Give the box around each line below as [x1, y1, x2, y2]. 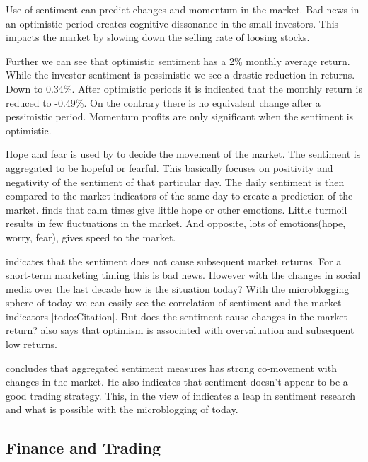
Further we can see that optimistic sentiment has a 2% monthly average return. [6, 53, 350, 68]
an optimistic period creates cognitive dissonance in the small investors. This [6, 16, 339, 30]
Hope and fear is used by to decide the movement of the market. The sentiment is [6, 146, 361, 161]
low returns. [6, 337, 57, 352]
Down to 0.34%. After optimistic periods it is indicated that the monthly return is [6, 81, 362, 96]
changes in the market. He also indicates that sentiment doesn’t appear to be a [6, 374, 348, 389]
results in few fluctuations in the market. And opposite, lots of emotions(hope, [6, 216, 346, 231]
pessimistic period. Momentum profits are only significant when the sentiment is [6, 109, 354, 124]
